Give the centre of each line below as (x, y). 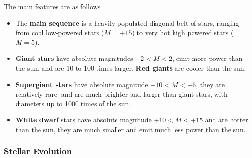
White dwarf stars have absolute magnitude (83, 120)
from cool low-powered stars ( (60, 32)
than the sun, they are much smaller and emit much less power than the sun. (130, 129)
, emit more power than (207, 58)
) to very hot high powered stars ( (183, 32)
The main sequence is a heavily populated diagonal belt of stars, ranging (127, 23)
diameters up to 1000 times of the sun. (73, 103)
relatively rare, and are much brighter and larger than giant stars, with (121, 94)
